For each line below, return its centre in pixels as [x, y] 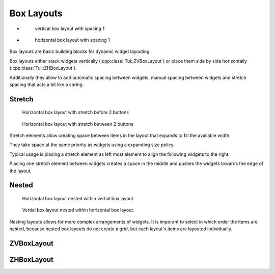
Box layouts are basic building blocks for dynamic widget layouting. [80, 51]
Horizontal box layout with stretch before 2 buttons [76, 113]
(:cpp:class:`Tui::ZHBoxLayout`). [43, 68]
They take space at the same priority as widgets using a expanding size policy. [92, 145]
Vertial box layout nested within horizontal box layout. [78, 210]
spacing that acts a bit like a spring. [47, 85]
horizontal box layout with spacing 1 [73, 40]
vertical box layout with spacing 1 [70, 29]
